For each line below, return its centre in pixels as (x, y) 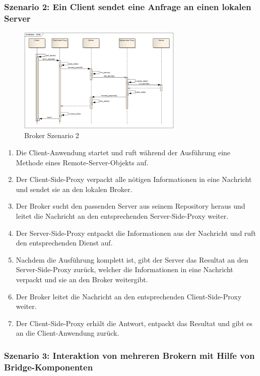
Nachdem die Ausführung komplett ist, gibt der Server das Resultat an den (132, 259)
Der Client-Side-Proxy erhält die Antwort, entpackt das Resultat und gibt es (134, 323)
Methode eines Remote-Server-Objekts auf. (82, 162)
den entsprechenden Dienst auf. (64, 243)
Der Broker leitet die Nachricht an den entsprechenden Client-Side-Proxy (129, 296)
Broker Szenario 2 (52, 135)
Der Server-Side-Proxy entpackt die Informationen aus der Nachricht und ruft (136, 233)
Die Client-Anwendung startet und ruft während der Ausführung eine (123, 152)
